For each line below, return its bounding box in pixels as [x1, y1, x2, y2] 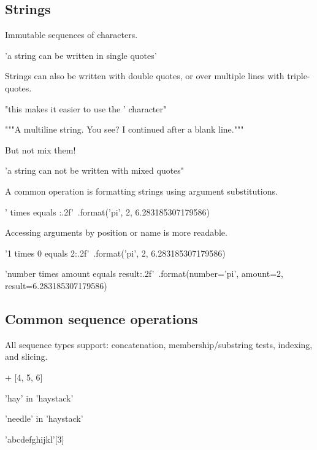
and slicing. [5, 350, 48, 363]
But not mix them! [5, 143, 76, 156]
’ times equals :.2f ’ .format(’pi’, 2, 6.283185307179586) [5, 205, 210, 218]
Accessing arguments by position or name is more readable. [5, 226, 227, 239]
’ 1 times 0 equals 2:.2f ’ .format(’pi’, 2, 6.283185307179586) [5, 246, 226, 259]
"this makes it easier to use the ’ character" [5, 102, 167, 115]
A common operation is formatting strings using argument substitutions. [5, 184, 278, 197]
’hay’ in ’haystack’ [5, 391, 74, 404]
